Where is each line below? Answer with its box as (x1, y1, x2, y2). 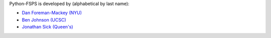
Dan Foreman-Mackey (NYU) (22, 10, 82, 16)
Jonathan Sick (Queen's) (22, 24, 73, 30)
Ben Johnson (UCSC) (22, 16, 66, 22)
